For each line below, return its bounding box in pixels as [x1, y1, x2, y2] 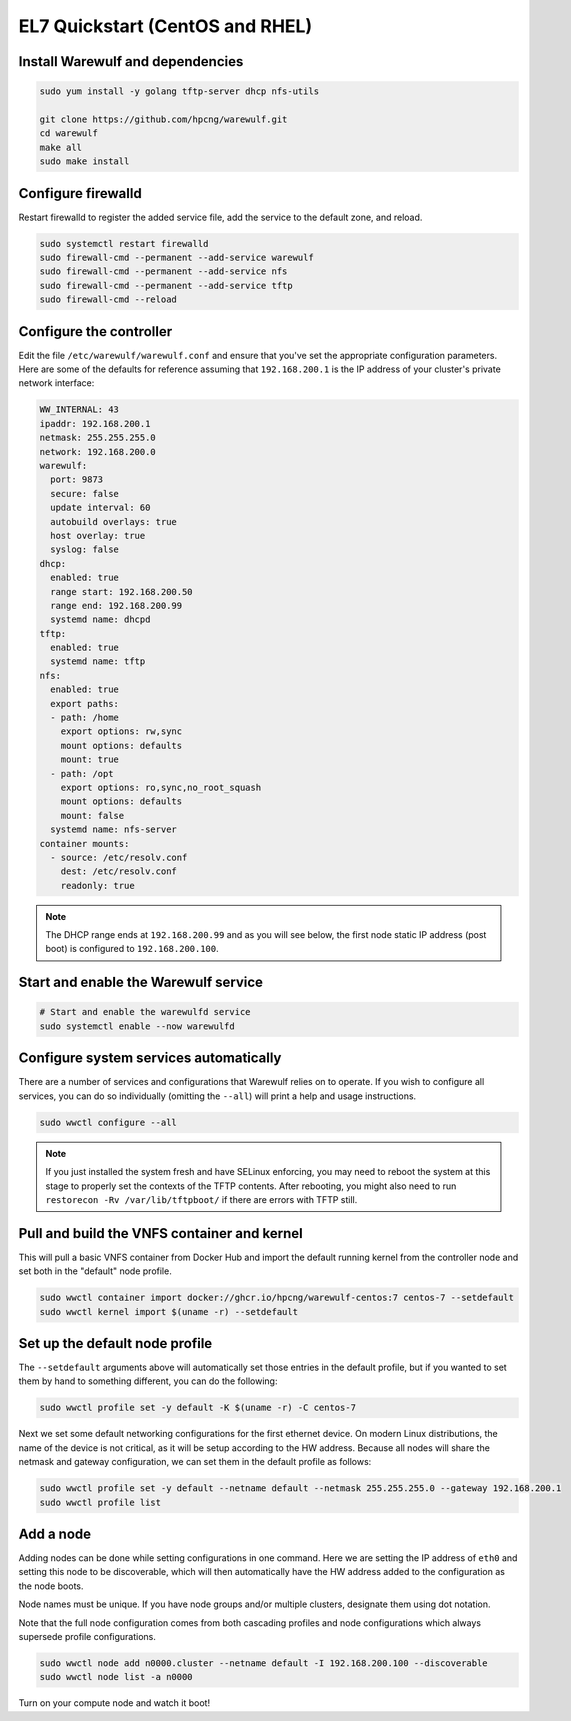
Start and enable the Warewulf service [18, 974, 264, 991]
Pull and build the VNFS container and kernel [18, 1225, 304, 1242]
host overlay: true [50, 530, 146, 541]
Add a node [18, 1525, 92, 1542]
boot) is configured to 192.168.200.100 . [45, 943, 219, 955]
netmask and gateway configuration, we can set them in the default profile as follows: [18, 1456, 372, 1468]
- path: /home [50, 712, 120, 724]
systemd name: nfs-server [50, 824, 177, 835]
